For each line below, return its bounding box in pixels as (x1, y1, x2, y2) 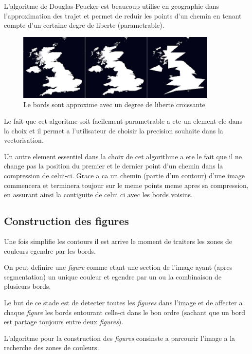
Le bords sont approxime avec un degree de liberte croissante (23, 99, 205, 110)
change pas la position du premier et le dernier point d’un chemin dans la (4, 161, 223, 171)
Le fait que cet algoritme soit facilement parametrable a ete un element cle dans (4, 116, 242, 126)
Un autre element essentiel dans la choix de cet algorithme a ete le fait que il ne (4, 151, 242, 161)
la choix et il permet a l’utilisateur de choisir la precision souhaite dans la (4, 125, 223, 135)
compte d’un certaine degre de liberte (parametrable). (4, 20, 164, 30)
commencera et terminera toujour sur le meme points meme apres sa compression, (4, 180, 249, 190)
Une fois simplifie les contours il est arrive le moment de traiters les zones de (4, 236, 232, 246)
